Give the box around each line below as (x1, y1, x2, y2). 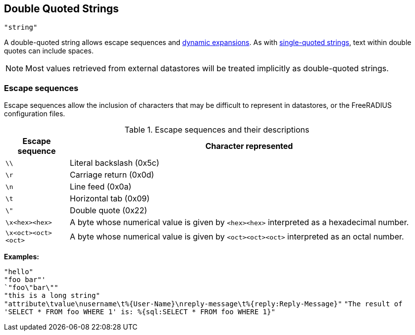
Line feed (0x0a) (70, 182, 132, 192)
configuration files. (4, 109, 65, 118)
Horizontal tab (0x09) (70, 193, 150, 204)
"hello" (4, 268, 34, 276)
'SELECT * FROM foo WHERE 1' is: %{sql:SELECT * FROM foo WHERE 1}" (4, 308, 275, 316)
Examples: (4, 252, 39, 261)
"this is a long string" (4, 291, 100, 300)
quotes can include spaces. (4, 47, 94, 55)
